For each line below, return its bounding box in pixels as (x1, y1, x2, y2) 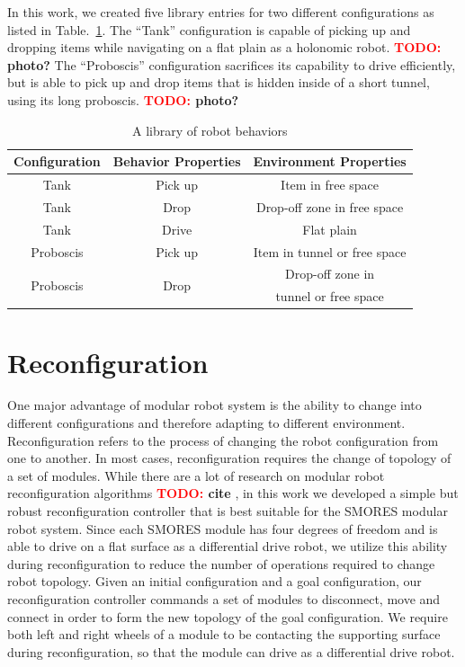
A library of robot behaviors (132, 120, 288, 139)
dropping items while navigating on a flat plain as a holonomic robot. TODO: (7, 38, 442, 57)
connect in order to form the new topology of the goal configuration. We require (7, 607, 448, 626)
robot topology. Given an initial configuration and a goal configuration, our (7, 572, 422, 591)
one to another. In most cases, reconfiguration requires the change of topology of (7, 449, 452, 467)
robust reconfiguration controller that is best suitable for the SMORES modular (7, 502, 448, 520)
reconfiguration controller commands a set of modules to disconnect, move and (7, 589, 441, 608)
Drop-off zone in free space (255, 197, 404, 216)
